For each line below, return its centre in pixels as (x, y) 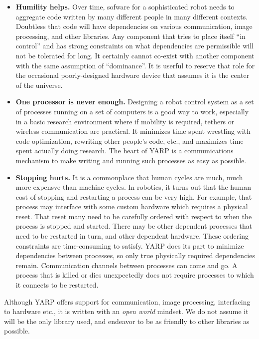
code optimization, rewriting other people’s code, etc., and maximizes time (129, 141)
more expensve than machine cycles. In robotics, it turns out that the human (133, 187)
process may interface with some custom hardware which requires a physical (132, 206)
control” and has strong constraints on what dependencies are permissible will (134, 46)
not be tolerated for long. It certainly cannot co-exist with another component (135, 55)
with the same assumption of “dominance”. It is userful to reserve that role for (135, 65)
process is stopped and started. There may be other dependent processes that (134, 226)
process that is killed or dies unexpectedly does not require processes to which (135, 275)
